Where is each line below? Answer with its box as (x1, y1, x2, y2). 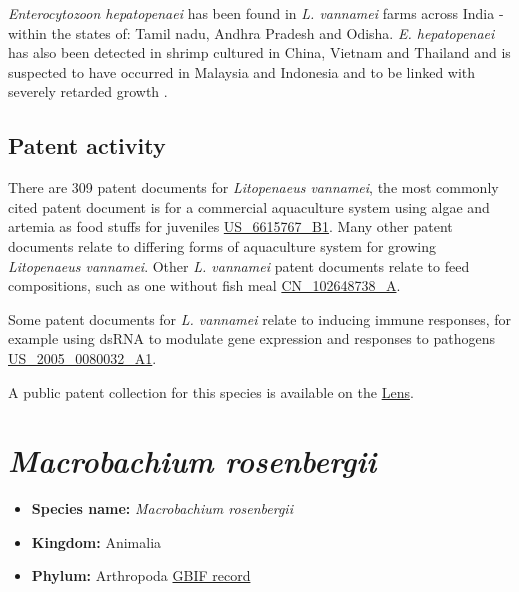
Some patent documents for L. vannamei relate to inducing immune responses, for (8, 308, 512, 329)
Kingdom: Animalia (31, 531, 162, 552)
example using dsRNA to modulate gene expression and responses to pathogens (8, 328, 495, 349)
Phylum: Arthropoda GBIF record (31, 565, 251, 586)
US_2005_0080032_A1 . (8, 347, 157, 368)
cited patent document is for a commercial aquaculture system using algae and (8, 196, 490, 217)
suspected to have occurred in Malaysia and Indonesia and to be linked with (8, 61, 476, 82)
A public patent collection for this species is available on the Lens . (8, 381, 414, 402)
